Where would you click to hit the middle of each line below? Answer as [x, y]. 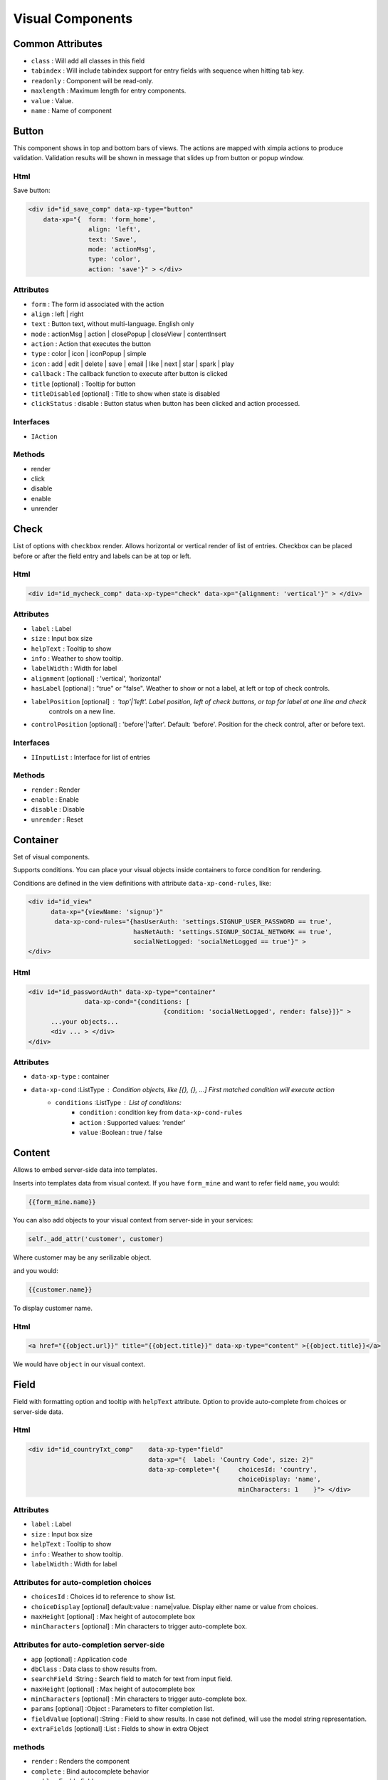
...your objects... [85, 1021]
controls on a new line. [82, 711]
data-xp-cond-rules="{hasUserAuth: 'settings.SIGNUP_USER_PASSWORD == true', [193, 922]
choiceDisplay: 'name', [280, 1480]
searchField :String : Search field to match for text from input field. [132, 1679]
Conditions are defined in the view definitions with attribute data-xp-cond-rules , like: [142, 883]
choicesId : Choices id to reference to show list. [103, 1597]
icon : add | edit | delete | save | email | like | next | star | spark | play [132, 364]
